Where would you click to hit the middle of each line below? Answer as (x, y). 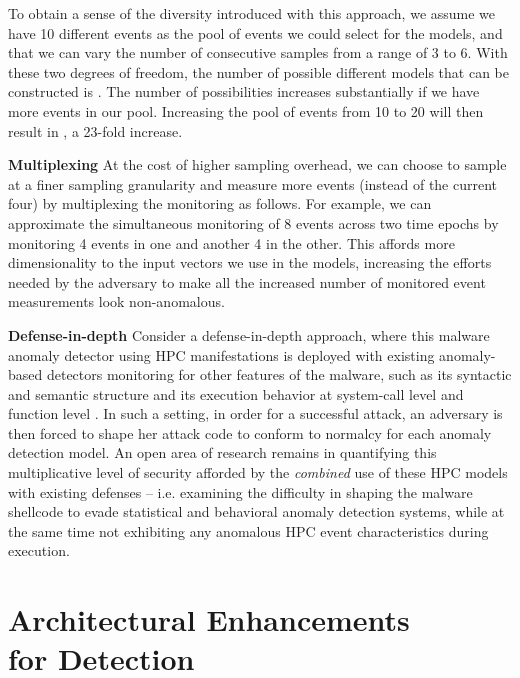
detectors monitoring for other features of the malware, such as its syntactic (279, 374)
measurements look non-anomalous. (116, 301)
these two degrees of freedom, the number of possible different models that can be (258, 71)
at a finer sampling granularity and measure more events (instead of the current (253, 183)
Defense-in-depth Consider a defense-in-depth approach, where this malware (249, 334)
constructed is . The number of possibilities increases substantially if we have (244, 91)
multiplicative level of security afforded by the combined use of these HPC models (258, 472)
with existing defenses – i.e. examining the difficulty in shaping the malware (240, 491)
